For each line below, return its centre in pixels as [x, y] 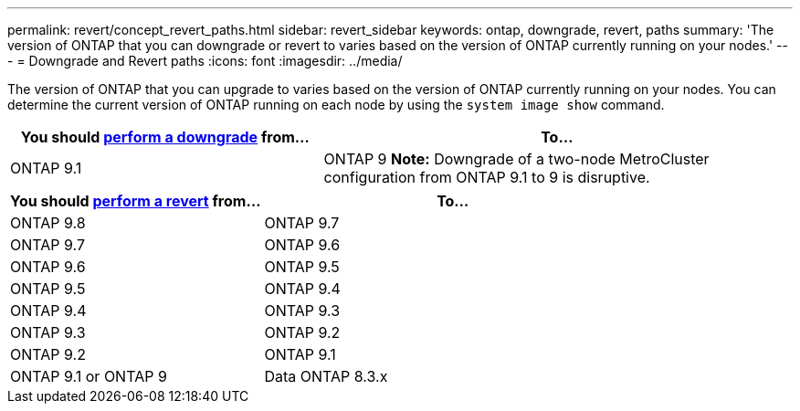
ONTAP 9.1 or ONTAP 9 [89, 376]
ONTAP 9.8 [48, 223]
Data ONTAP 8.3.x [326, 376]
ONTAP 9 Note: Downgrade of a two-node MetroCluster [516, 159]
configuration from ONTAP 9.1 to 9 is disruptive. [487, 177]
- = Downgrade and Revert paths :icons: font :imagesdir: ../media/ [205, 61]
